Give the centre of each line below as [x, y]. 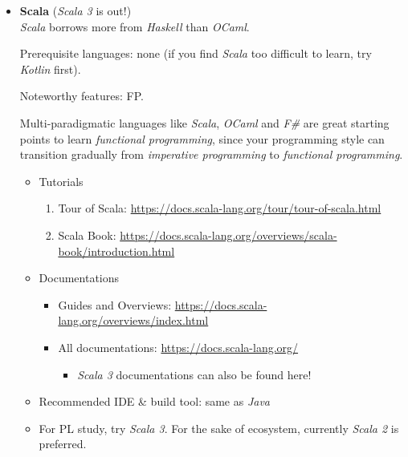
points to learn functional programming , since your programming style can [202, 138]
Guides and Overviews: [115, 304]
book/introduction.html [116, 251]
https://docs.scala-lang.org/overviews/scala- [228, 235]
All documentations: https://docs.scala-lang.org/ [178, 347]
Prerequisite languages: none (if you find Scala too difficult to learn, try [196, 53]
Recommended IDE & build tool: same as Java [155, 401]
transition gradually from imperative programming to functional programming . [211, 154]
